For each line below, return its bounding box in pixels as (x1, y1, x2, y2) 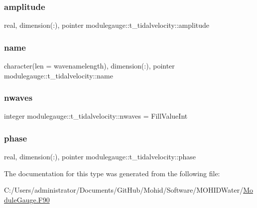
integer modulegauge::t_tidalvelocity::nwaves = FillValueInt (4, 111, 188, 121)
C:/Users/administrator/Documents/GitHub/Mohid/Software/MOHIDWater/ (4, 185, 244, 195)
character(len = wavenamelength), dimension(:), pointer (4, 61, 175, 71)
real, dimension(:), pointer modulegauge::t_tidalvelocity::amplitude (4, 20, 210, 30)
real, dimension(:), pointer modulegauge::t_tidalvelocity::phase (4, 151, 196, 162)
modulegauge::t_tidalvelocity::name (4, 70, 113, 80)
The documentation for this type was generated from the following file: (4, 168, 220, 178)
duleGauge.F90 (4, 195, 50, 205)
